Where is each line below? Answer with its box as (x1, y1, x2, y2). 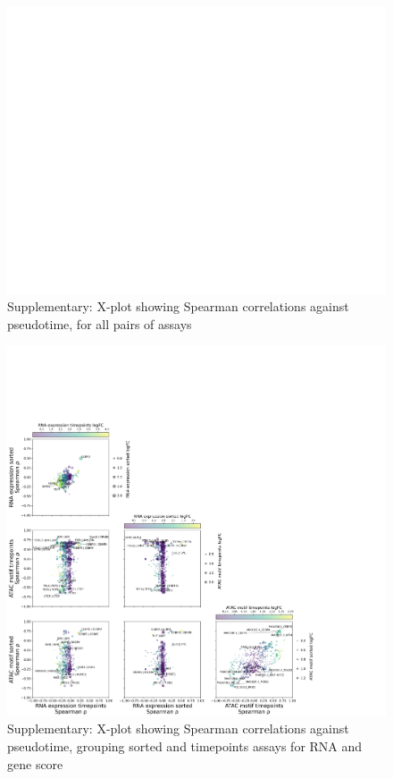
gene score (7, 754, 63, 773)
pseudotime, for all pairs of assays (7, 315, 192, 334)
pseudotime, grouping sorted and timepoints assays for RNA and (7, 736, 363, 755)
